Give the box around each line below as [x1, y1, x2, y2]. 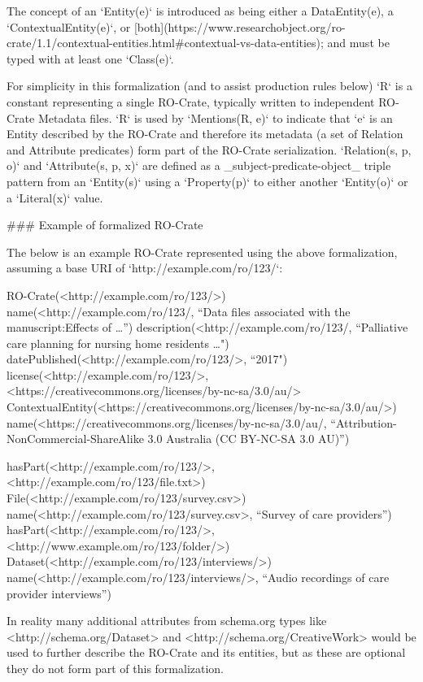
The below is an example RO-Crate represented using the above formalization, [7, 243, 398, 260]
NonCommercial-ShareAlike [7, 430, 144, 447]
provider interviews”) [7, 584, 111, 602]
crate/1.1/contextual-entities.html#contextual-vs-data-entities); [7, 34, 324, 51]
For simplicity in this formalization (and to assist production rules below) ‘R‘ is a [7, 77, 412, 94]
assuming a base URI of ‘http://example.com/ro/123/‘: [7, 259, 283, 276]
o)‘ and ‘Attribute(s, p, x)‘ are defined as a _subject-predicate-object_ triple [7, 157, 391, 174]
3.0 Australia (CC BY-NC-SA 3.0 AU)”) [147, 430, 350, 447]
